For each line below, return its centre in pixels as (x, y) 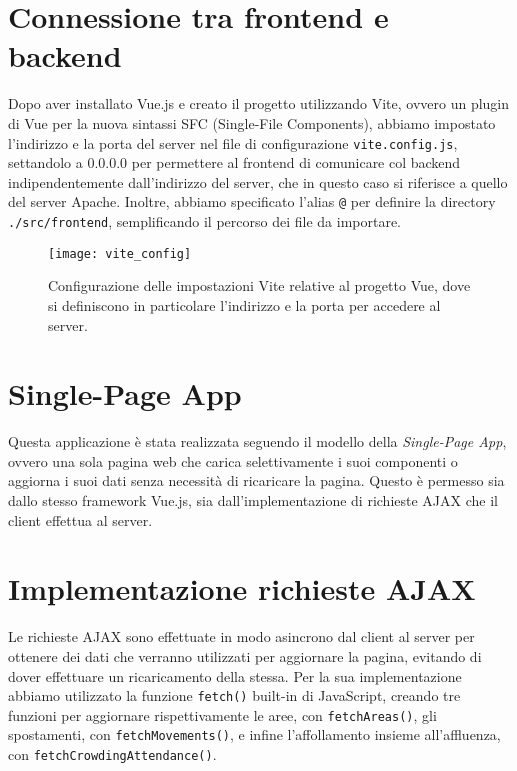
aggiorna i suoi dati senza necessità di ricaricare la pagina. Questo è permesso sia (256, 480)
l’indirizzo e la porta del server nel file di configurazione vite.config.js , (233, 142)
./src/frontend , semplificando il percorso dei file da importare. (205, 221)
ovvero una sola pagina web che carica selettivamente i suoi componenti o (233, 460)
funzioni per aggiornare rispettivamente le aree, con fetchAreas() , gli (222, 714)
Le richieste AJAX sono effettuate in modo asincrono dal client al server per (241, 636)
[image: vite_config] (120, 253)
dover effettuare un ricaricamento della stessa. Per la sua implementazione (235, 675)
